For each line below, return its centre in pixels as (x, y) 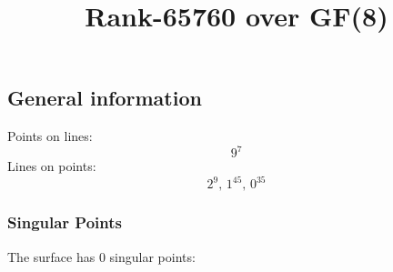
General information (105, 98)
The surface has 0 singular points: (101, 256)
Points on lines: (50, 136)
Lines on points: (52, 166)
